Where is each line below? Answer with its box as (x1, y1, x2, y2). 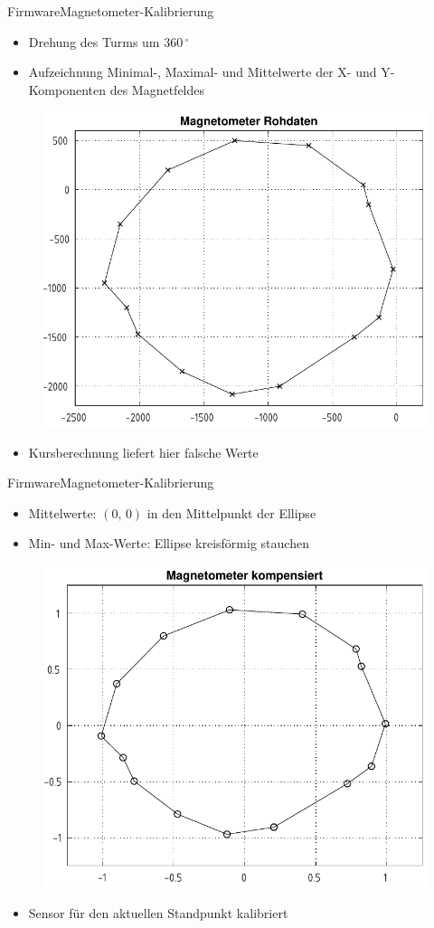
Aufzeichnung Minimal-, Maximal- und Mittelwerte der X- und (28, 62, 377, 81)
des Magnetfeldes (109, 80, 205, 99)
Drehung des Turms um (28, 32, 160, 51)
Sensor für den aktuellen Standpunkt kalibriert (28, 903, 288, 922)
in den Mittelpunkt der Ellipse (146, 503, 316, 522)
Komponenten (28, 80, 106, 99)
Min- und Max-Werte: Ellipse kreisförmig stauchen (28, 534, 309, 553)
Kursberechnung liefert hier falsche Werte (28, 442, 259, 461)
